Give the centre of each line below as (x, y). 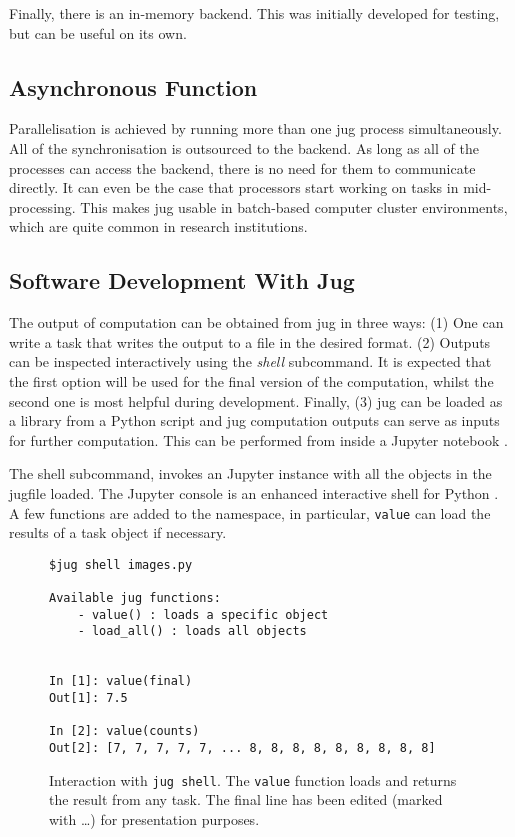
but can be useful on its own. (98, 32)
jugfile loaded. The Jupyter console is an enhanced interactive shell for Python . (254, 492)
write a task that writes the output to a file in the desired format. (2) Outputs (250, 341)
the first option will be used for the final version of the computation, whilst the (251, 380)
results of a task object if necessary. (118, 532)
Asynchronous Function (133, 86)
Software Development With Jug (182, 280)
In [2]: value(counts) (124, 731)
